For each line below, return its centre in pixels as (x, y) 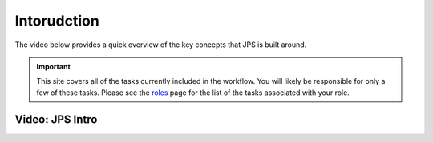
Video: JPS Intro (56, 119)
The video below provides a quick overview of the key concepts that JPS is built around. (161, 45)
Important (54, 66)
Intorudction (57, 21)
